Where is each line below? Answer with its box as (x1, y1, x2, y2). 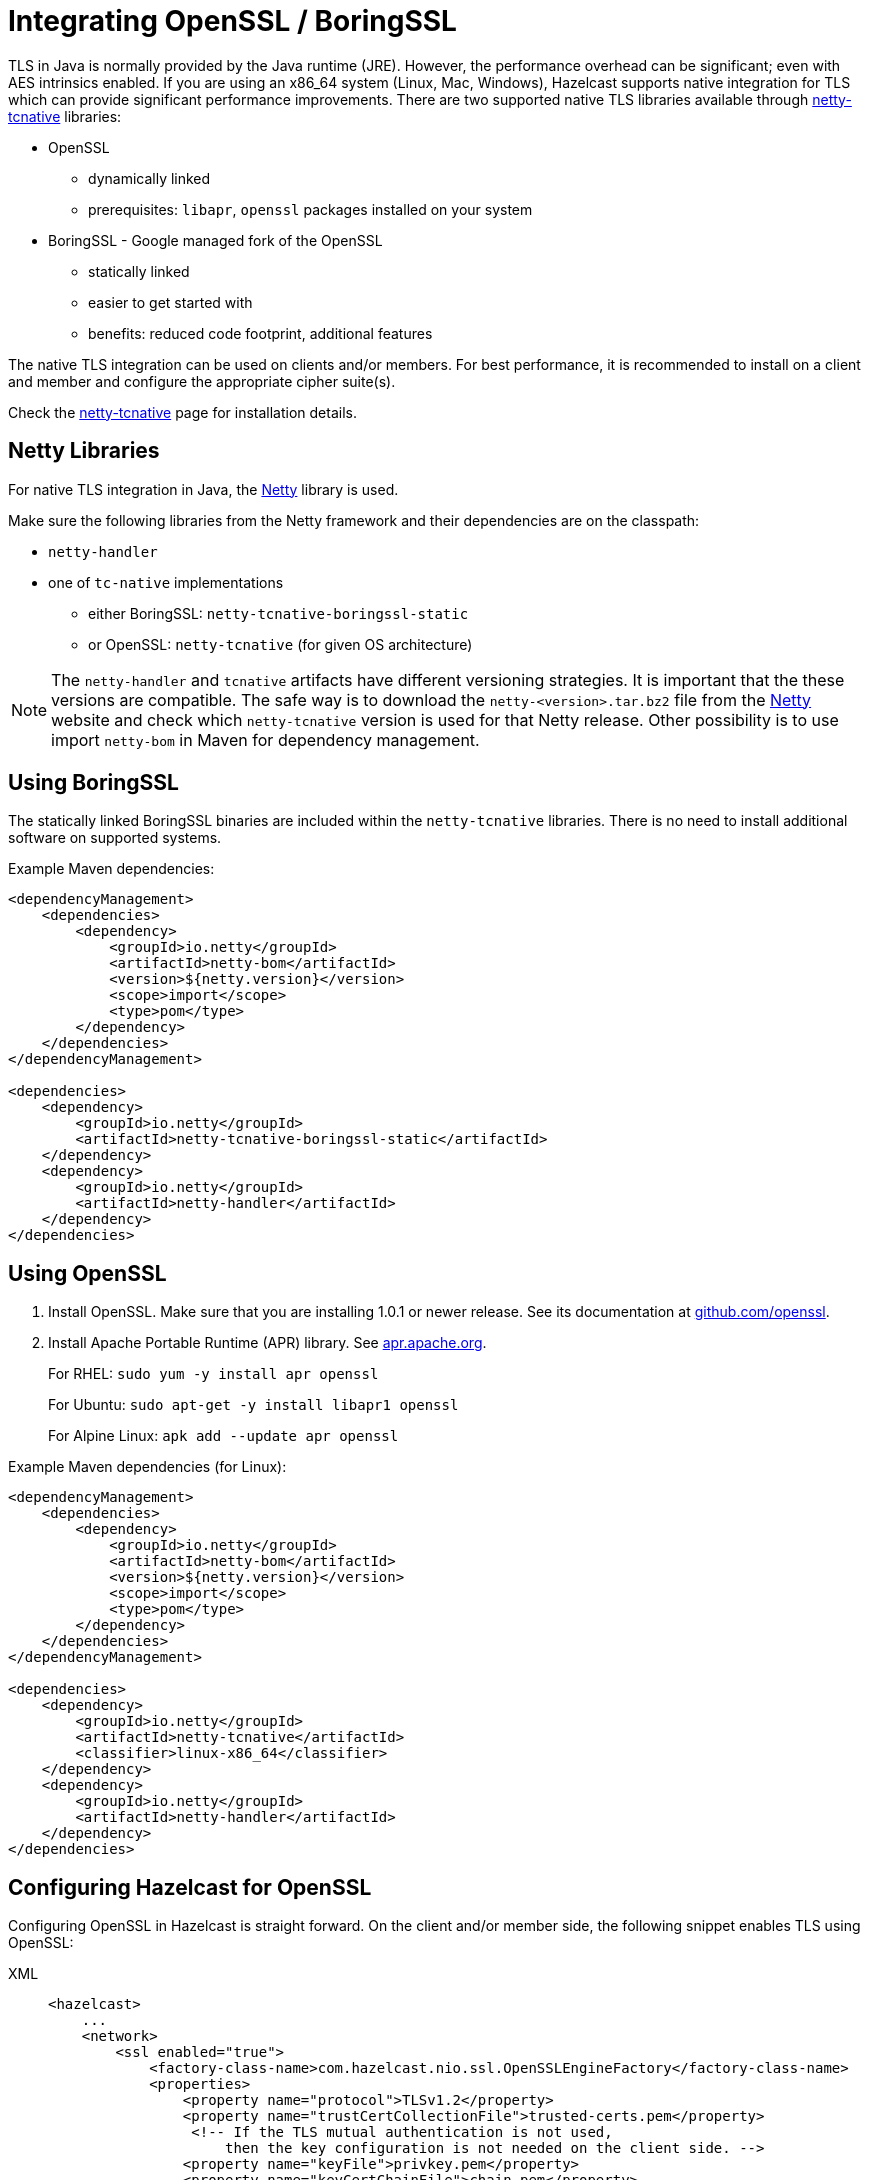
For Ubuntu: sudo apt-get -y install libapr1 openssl (48, 1396, 459, 1414)
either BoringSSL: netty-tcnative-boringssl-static (88, 604, 469, 622)
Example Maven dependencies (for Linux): (8, 1458, 287, 1476)
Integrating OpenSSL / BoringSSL (8, 4, 457, 38)
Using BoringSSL (8, 770, 179, 796)
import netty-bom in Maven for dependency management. (51, 729, 480, 750)
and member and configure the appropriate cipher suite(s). (8, 372, 396, 390)
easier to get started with (88, 293, 253, 311)
